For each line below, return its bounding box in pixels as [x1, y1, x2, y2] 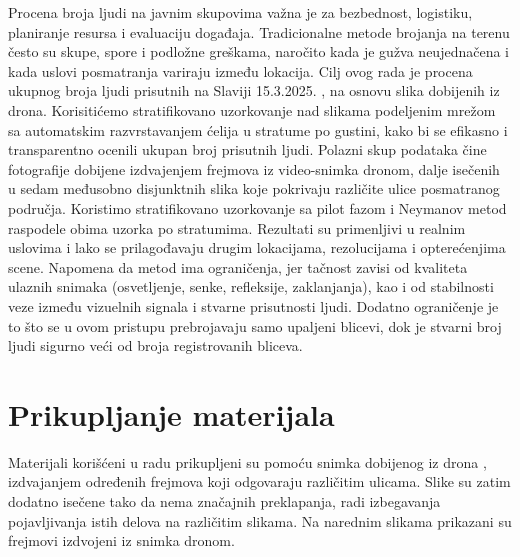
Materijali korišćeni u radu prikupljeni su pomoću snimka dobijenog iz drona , [8, 451, 487, 472]
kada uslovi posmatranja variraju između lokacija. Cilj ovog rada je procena [8, 60, 473, 81]
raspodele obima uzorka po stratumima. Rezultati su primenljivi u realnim [8, 217, 466, 238]
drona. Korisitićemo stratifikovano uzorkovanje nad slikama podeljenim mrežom [8, 99, 496, 120]
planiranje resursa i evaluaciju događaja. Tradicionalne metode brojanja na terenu [8, 21, 510, 42]
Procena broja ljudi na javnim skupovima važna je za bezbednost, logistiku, [8, 2, 473, 22]
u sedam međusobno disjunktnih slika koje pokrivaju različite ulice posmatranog [8, 178, 500, 199]
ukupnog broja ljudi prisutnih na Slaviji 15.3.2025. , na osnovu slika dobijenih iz [8, 80, 500, 101]
